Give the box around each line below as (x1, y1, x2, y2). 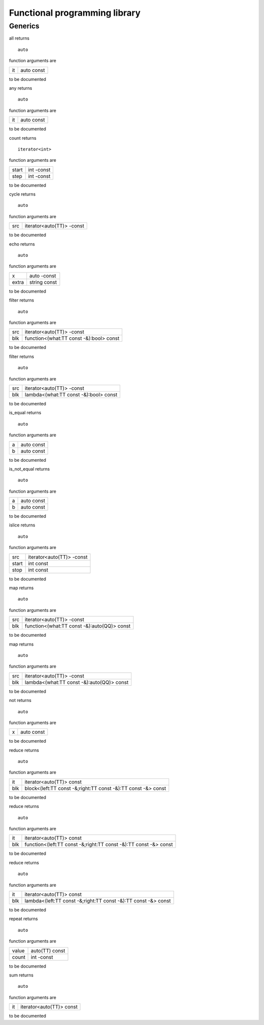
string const (29, 278, 57, 285)
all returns (9, 35, 29, 41)
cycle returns (9, 191, 36, 197)
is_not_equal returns (9, 466, 50, 472)
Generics (9, 22, 40, 30)
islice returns (9, 522, 35, 528)
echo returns (9, 241, 35, 247)
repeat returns (9, 916, 38, 922)
